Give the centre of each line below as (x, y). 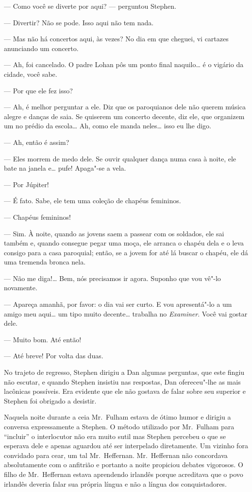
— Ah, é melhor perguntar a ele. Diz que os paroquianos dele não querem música (125, 107)
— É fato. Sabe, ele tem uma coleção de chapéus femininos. (92, 201)
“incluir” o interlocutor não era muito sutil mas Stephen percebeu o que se (115, 436)
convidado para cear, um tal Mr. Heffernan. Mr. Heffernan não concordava (116, 455)
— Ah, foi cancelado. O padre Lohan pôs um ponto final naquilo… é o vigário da (124, 64)
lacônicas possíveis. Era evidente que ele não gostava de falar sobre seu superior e (125, 391)
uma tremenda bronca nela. (45, 262)
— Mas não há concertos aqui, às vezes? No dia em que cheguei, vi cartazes (116, 39)
